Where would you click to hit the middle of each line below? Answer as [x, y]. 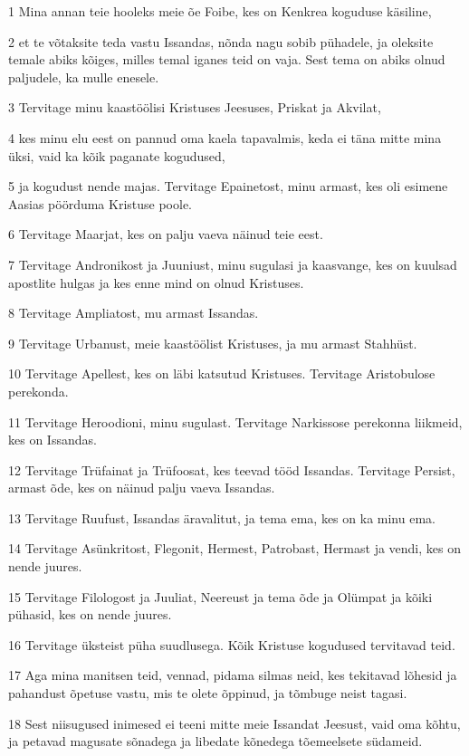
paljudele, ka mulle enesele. [84, 77]
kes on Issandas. [53, 440]
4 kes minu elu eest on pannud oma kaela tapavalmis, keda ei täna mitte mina [225, 137]
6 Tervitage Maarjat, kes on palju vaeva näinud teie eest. [166, 234]
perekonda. [38, 391]
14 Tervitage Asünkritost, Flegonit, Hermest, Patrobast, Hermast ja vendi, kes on [234, 548]
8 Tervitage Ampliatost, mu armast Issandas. [134, 313]
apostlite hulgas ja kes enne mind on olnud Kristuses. [156, 282]
